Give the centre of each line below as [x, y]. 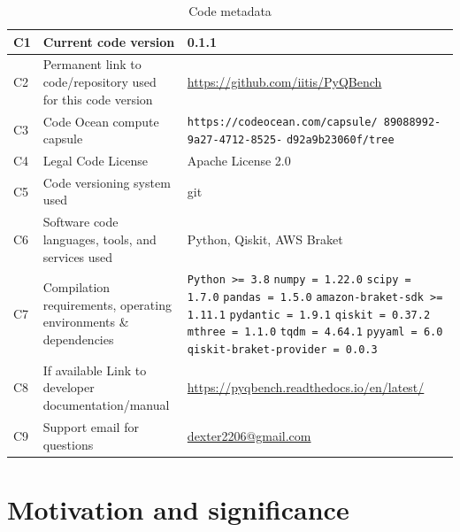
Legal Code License [95, 161]
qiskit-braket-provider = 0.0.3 [282, 349]
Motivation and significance [178, 509]
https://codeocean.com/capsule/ [282, 123]
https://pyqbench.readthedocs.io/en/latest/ [306, 387]
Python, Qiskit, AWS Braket [265, 239]
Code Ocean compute [101, 121]
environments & [86, 322]
